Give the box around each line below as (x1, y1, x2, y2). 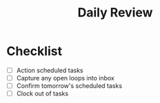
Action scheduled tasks (16, 66, 83, 74)
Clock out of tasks (16, 89, 69, 98)
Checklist (6, 43, 63, 59)
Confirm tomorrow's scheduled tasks (16, 82, 122, 90)
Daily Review (77, 5, 153, 21)
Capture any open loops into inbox (16, 74, 114, 82)
